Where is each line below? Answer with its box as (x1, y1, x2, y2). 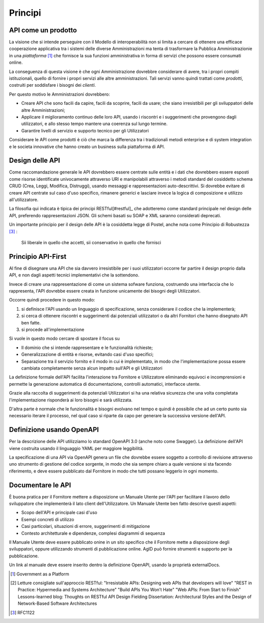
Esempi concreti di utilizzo (21, 516, 74, 522)
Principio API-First (9, 252, 66, 261)
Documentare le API (9, 481, 71, 489)
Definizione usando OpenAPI (9, 425, 99, 434)
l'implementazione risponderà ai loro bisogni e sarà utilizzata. (9, 397, 133, 403)
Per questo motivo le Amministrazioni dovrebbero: (9, 91, 110, 97)
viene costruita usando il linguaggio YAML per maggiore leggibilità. (9, 445, 144, 451)
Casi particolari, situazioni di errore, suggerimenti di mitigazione (21, 523, 150, 529)
